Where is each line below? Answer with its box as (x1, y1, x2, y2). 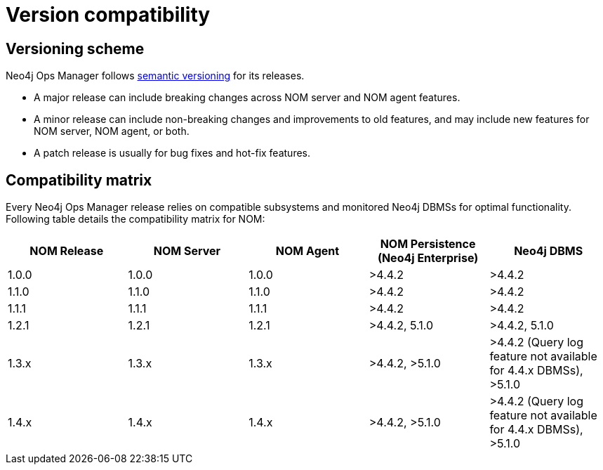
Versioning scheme (6, 39, 145, 58)
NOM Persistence (380, 237, 476, 252)
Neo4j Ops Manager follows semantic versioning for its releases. (6, 70, 305, 82)
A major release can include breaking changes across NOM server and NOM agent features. (34, 91, 460, 104)
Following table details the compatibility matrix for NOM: (6, 213, 265, 226)
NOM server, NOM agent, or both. (34, 125, 190, 138)
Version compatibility (6, 3, 211, 27)
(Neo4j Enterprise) (377, 251, 479, 266)
